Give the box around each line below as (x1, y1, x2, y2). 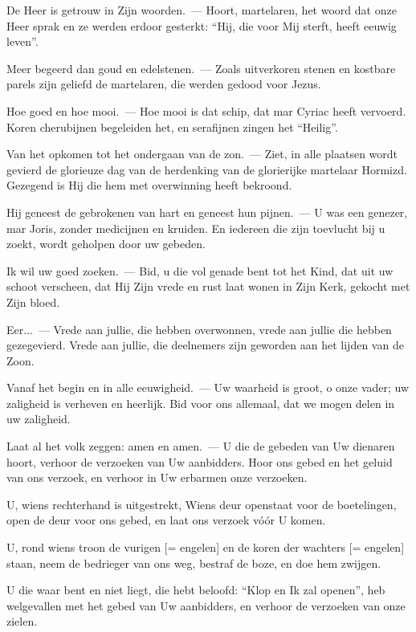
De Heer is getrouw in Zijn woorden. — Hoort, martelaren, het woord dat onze (6, 2, 397, 18)
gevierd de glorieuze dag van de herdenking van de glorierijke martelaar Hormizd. (6, 161, 407, 177)
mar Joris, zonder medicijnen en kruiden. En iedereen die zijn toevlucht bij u (6, 219, 385, 236)
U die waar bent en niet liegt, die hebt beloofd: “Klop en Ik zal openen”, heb (6, 581, 385, 598)
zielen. (6, 613, 38, 630)
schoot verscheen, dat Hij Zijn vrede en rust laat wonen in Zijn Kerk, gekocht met (6, 278, 410, 295)
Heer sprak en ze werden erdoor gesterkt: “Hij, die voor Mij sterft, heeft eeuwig (6, 17, 397, 34)
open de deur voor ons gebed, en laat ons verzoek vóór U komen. (6, 512, 326, 528)
